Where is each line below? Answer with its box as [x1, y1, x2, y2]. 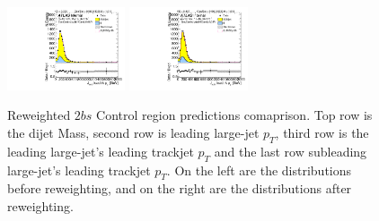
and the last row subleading [214, 141, 367, 160]
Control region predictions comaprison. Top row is [96, 106, 373, 124]
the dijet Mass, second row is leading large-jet [7, 123, 260, 142]
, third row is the [275, 123, 369, 142]
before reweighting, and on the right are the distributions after [7, 179, 352, 198]
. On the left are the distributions [166, 160, 352, 179]
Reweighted [7, 106, 71, 124]
